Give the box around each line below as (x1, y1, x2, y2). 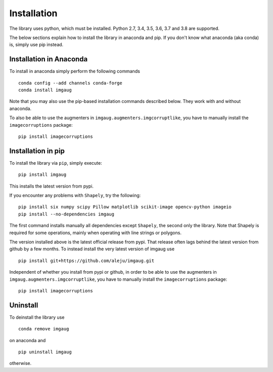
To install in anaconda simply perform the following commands (9, 68, 140, 75)
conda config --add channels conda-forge (18, 80, 122, 86)
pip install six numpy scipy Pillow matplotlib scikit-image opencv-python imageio (18, 204, 232, 210)
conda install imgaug (18, 87, 72, 93)
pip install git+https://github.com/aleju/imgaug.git (18, 257, 154, 264)
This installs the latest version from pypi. (9, 183, 94, 189)
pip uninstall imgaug (18, 349, 72, 355)
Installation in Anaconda (9, 55, 88, 63)
